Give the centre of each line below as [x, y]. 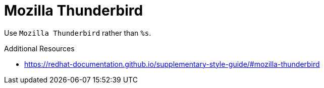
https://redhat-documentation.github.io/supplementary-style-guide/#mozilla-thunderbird [172, 64]
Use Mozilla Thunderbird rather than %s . [78, 33]
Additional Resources [39, 48]
